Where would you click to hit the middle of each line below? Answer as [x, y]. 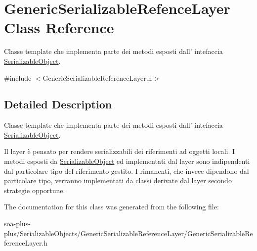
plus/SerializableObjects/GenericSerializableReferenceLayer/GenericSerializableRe [128, 233]
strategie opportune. [35, 190]
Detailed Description [58, 104]
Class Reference [59, 27]
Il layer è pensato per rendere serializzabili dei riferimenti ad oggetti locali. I [120, 151]
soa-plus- [17, 224]
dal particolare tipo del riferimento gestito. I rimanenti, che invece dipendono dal [127, 171]
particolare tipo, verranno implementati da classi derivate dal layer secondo [118, 180]
